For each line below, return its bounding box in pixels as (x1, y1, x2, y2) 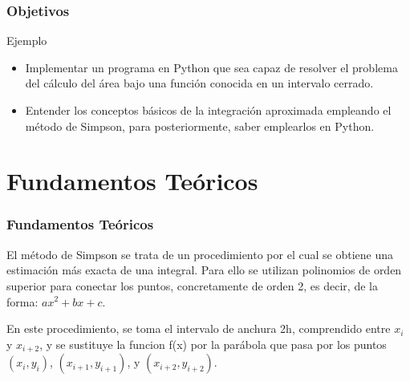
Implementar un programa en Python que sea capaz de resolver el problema (25, 59, 398, 75)
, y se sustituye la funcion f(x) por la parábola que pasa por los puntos (39, 335, 387, 352)
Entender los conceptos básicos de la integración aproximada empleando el (25, 102, 392, 118)
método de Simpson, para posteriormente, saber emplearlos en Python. (25, 117, 375, 134)
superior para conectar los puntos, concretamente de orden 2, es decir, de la (6, 277, 378, 294)
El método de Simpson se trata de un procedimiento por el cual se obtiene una (6, 245, 393, 262)
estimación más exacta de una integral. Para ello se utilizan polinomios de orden (6, 261, 402, 278)
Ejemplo (6, 32, 47, 49)
